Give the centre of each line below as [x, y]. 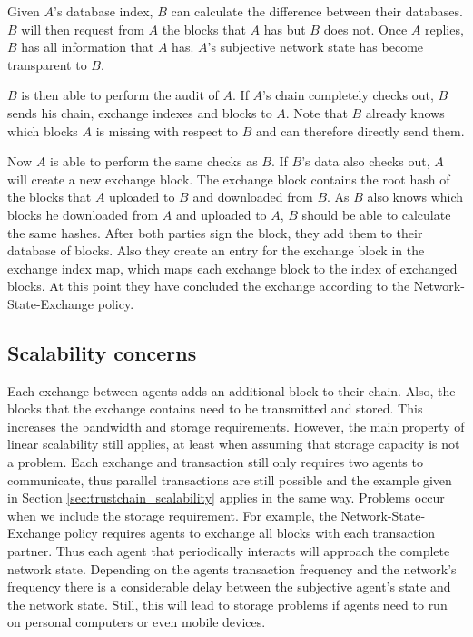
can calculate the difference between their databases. [317, 11]
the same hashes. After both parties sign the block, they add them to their [215, 232]
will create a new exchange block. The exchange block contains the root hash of [229, 179]
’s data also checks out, [366, 161]
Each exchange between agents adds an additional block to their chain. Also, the [232, 390]
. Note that [316, 112]
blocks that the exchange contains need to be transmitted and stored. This [215, 408]
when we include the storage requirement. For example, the [172, 515]
